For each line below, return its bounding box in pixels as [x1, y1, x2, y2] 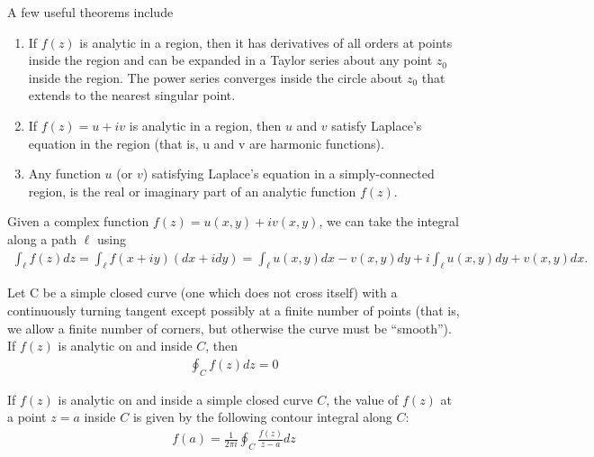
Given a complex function [7, 212, 149, 231]
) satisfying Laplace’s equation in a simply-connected [142, 164, 435, 183]
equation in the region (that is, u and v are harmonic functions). [28, 133, 384, 152]
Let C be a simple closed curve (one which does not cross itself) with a [7, 283, 398, 302]
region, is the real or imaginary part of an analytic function [28, 181, 356, 200]
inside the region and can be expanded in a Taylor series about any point [28, 50, 433, 69]
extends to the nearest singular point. [28, 86, 236, 105]
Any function [28, 164, 101, 183]
